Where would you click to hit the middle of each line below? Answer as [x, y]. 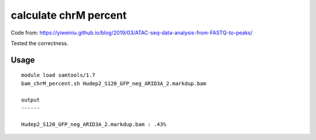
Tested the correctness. [39, 43]
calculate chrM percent [69, 15]
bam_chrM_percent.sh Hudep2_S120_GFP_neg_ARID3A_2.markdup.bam [114, 83]
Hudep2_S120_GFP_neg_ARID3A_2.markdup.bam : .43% [94, 124]
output [31, 100]
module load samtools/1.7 [59, 75]
